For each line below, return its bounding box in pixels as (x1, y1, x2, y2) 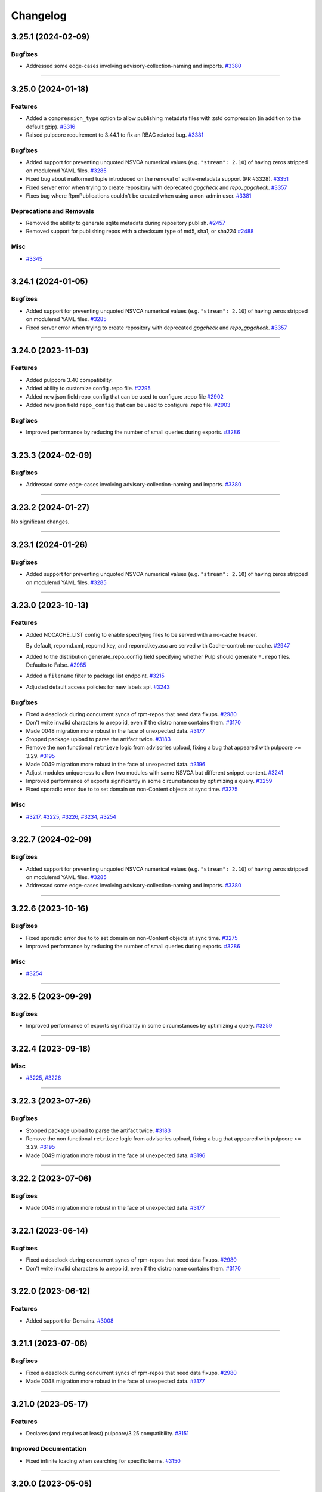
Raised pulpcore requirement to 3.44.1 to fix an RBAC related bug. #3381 (26, 131, 204, 138)
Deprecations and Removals (11, 206, 95, 215)
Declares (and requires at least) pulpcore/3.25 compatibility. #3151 (26, 1430, 189, 1437)
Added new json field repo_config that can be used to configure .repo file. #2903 (26, 401, 231, 408)
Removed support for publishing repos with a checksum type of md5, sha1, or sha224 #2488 (26, 227, 255, 235)
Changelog (11, 9, 67, 22)
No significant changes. (11, 518, 70, 525)
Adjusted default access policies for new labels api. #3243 (26, 683, 170, 690)
